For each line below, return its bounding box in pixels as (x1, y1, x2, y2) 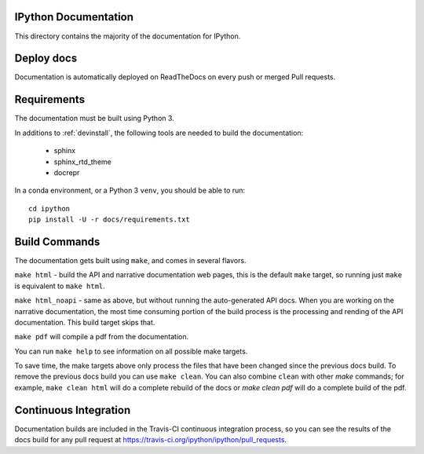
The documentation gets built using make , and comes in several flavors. (14, 255, 247, 265)
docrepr (53, 167, 80, 177)
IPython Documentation (14, 10, 133, 24)
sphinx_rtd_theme (53, 157, 111, 167)
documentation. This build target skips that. (14, 317, 155, 327)
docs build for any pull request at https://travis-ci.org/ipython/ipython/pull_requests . (14, 435, 287, 445)
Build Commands (14, 235, 101, 248)
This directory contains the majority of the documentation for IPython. (14, 31, 241, 41)
